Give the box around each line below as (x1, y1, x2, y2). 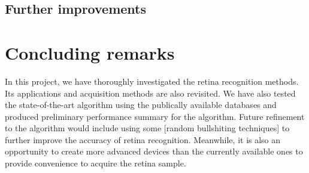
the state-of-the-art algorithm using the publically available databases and (5, 98, 277, 111)
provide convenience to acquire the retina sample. (5, 157, 186, 169)
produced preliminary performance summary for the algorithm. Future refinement (5, 110, 305, 122)
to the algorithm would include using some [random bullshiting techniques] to (5, 122, 290, 134)
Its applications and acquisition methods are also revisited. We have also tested (5, 86, 296, 99)
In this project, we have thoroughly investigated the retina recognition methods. (5, 75, 299, 87)
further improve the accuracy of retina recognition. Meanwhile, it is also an (5, 133, 281, 146)
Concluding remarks (5, 40, 175, 64)
